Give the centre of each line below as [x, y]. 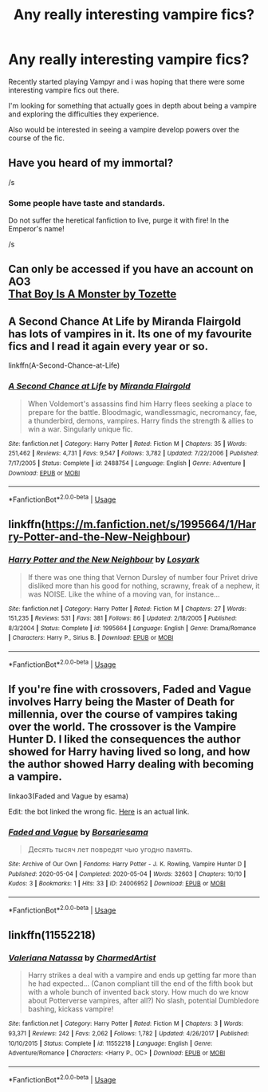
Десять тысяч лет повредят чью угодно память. [110, 849]
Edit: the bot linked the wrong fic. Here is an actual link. [99, 811]
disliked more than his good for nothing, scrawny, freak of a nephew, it [144, 585]
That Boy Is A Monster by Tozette [93, 294]
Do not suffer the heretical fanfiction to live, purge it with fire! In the [119, 220]
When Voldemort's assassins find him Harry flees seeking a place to [140, 404]
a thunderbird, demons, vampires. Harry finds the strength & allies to [140, 420]
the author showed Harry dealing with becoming [131, 765]
